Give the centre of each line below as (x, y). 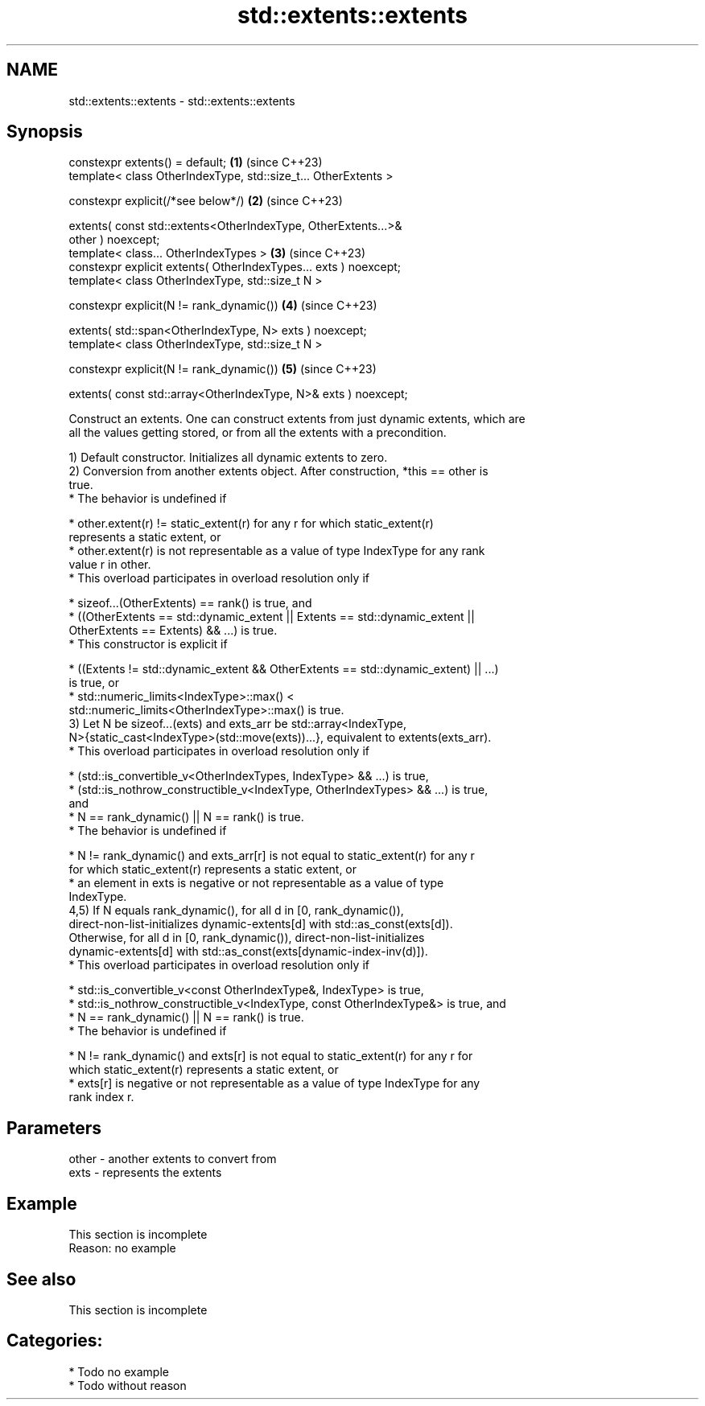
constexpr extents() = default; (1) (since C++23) (196, 162)
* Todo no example (119, 1371)
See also (41, 1279)
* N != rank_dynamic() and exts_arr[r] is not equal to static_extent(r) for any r (272, 856)
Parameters (54, 1128)
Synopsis (45, 132)
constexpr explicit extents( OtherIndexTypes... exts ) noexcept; (235, 267)
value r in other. (110, 565)
